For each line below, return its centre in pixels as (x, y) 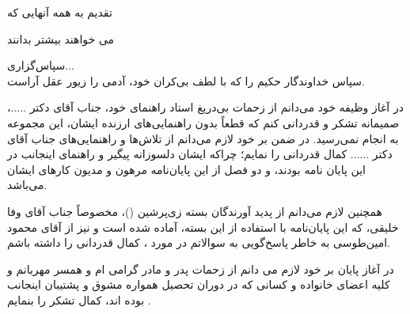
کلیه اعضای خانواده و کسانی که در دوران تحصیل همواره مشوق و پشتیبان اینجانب (199, 284)
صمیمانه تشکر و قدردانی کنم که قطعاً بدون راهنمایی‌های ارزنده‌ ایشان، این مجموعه (203, 122)
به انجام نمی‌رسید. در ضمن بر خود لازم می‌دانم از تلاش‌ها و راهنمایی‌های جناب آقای (203, 138)
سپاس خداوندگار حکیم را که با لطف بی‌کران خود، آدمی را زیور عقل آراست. (186, 80)
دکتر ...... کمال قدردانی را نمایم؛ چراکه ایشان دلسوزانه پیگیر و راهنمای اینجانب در (200, 154)
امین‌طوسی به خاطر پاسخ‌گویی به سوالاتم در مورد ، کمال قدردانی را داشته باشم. (199, 242)
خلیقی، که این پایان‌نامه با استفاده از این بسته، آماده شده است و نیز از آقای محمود (203, 227)
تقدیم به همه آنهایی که (60, 12)
